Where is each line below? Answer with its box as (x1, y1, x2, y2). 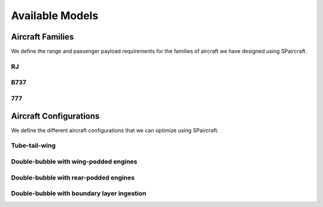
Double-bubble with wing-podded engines (11, 157, 138, 166)
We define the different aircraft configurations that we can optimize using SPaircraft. (11, 126, 219, 134)
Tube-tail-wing (11, 141, 56, 150)
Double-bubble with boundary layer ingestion (11, 189, 147, 197)
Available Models (11, 9, 99, 22)
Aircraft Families (11, 32, 74, 42)
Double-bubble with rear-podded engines (11, 173, 135, 182)
